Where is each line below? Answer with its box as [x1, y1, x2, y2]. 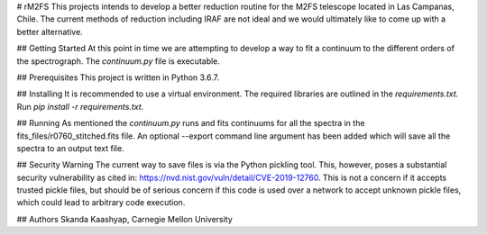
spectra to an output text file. [16, 142, 125, 153]
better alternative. [16, 26, 83, 37]
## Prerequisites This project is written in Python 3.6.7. [16, 72, 220, 83]
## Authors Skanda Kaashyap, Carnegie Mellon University [16, 213, 234, 224]
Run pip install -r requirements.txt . [16, 101, 144, 112]
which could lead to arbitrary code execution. [16, 197, 186, 208]
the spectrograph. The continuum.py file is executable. [16, 55, 221, 67]
